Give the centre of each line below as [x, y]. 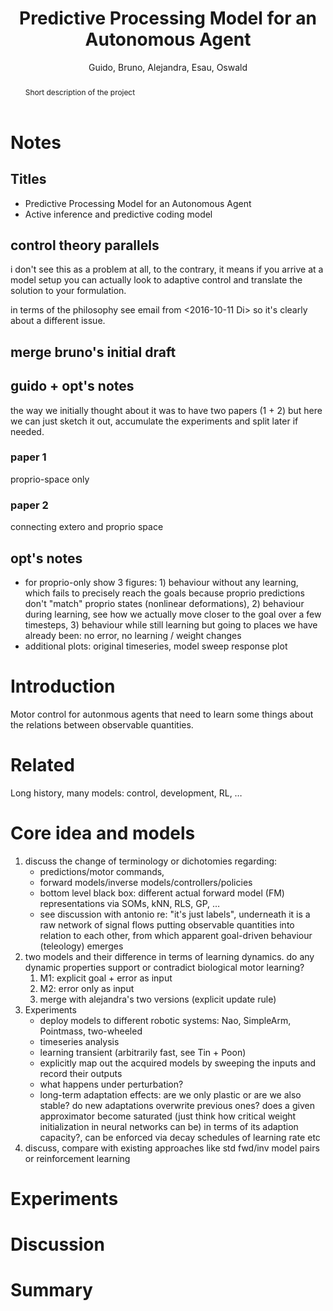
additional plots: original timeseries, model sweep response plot [156, 646]
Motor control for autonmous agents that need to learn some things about [162, 714]
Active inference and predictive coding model [118, 214]
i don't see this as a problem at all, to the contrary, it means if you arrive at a [167, 269]
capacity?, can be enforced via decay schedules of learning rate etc [180, 1137]
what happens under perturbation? [111, 1084]
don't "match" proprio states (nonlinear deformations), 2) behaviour [164, 603]
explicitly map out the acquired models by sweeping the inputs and [178, 1063]
